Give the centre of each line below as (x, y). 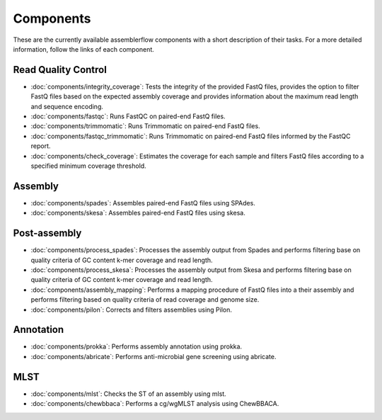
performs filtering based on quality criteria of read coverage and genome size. (145, 300)
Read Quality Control (60, 70)
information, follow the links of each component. (84, 49)
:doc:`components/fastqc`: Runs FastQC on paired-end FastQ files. (128, 116)
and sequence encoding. (67, 106)
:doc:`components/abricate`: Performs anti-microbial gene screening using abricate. (154, 356)
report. (41, 146)
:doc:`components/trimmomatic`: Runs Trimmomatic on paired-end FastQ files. (146, 126)
